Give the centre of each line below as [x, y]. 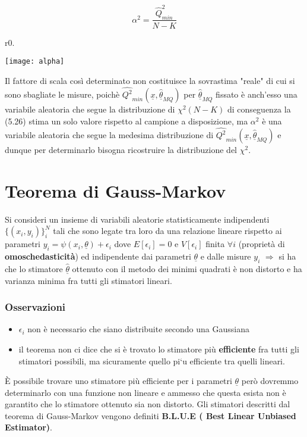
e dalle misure [226, 256]
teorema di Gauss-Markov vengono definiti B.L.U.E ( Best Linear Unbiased [151, 415]
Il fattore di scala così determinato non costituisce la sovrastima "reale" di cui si [150, 80]
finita [215, 244]
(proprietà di [262, 244]
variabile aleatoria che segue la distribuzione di [90, 109]
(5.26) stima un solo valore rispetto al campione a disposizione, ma [126, 121]
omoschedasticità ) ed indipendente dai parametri [98, 256]
